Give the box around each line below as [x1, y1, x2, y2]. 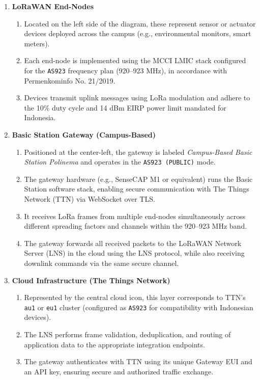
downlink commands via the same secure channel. [24, 258, 179, 268]
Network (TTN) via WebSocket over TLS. [24, 194, 155, 204]
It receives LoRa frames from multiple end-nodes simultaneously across [24, 210, 246, 221]
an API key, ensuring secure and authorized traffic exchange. [24, 366, 214, 376]
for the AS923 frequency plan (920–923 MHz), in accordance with [24, 65, 227, 75]
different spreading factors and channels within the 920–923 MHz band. [24, 221, 247, 231]
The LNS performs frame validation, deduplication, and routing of [24, 329, 231, 340]
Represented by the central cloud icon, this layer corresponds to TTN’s [24, 292, 246, 303]
